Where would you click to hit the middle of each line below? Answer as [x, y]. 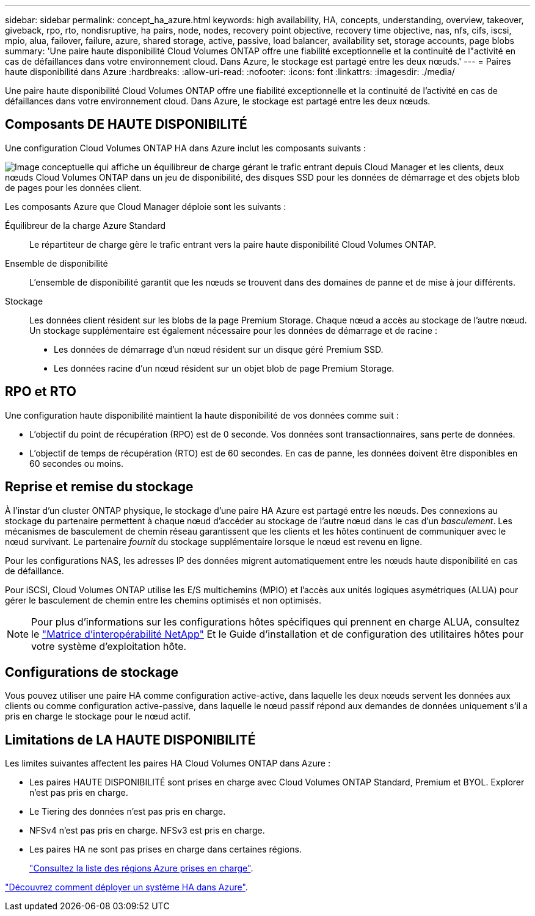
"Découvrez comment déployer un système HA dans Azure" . [126, 887]
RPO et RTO [41, 392]
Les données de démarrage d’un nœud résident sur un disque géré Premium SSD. [219, 349]
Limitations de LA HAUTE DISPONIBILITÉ [130, 740]
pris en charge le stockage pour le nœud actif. [98, 716]
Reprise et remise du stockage [99, 487]
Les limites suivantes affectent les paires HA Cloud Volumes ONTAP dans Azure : [168, 763]
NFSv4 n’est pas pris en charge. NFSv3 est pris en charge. [147, 831]
